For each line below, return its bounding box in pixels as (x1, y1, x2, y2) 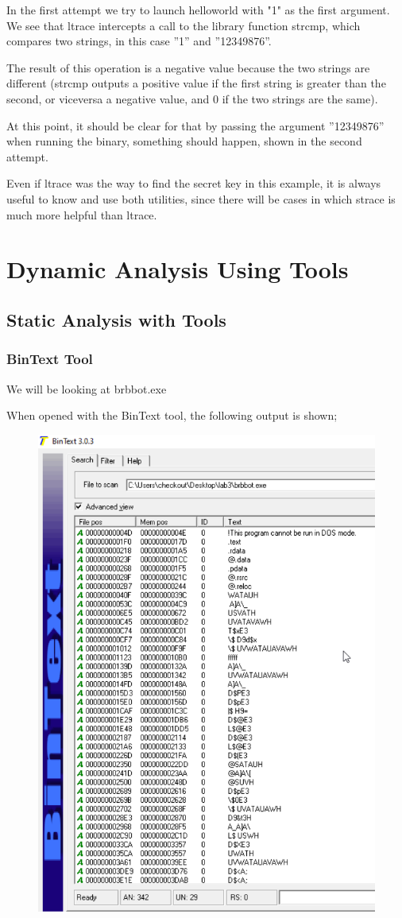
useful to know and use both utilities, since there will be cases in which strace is (6, 190, 396, 207)
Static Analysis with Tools (6, 307, 226, 331)
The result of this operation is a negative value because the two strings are (6, 59, 370, 76)
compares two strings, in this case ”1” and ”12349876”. (6, 33, 272, 49)
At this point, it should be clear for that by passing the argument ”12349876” (6, 117, 385, 134)
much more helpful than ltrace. (6, 206, 157, 223)
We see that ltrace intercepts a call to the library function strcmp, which (6, 17, 361, 33)
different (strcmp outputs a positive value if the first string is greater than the (6, 75, 386, 91)
